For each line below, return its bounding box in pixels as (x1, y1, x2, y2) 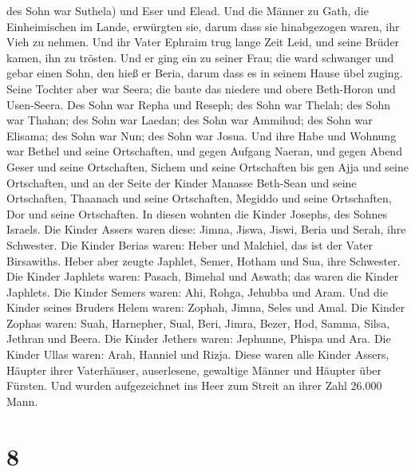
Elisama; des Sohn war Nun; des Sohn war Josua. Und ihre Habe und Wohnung (6, 127, 397, 144)
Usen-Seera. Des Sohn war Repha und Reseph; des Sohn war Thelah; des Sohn (6, 96, 390, 112)
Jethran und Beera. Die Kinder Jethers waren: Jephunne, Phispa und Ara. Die (6, 330, 391, 347)
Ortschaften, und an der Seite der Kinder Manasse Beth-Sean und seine (6, 174, 357, 191)
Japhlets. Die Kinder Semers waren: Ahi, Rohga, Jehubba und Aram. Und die (6, 283, 388, 300)
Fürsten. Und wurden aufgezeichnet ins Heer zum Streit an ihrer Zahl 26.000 (6, 377, 382, 394)
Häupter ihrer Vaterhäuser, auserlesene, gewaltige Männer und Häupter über (6, 361, 382, 378)
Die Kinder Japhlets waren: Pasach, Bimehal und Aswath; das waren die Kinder (6, 268, 399, 285)
